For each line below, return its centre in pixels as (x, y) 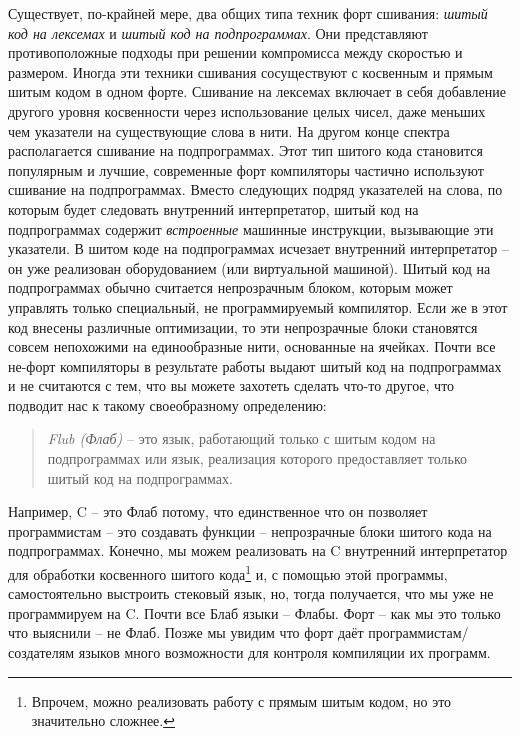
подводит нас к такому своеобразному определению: (167, 404)
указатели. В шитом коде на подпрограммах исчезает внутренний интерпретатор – (258, 248)
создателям (41, 652)
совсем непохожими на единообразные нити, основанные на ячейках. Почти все (252, 346)
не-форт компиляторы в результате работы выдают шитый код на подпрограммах (255, 365)
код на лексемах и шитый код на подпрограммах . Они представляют (218, 32)
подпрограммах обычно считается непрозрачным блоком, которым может (230, 287)
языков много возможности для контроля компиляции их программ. (284, 652)
